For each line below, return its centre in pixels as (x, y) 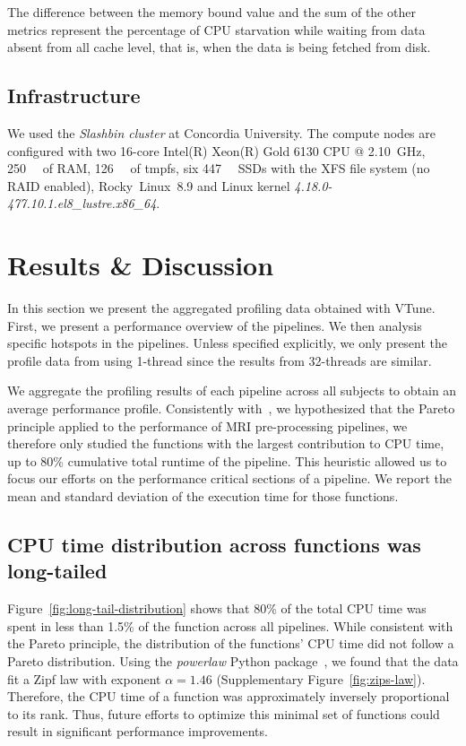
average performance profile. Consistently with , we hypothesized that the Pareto (231, 408)
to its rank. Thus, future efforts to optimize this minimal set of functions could (224, 713)
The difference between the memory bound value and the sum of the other (211, 12)
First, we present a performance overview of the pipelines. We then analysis (215, 325)
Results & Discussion (141, 265)
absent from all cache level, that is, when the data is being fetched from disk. (219, 47)
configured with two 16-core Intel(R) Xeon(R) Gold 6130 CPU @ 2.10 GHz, (216, 150)
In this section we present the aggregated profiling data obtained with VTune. (221, 308)
